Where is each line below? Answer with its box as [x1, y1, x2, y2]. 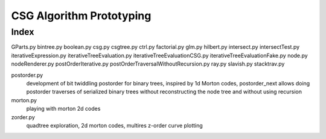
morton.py [11, 96, 37, 103]
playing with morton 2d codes [26, 105, 101, 113]
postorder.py [11, 71, 43, 78]
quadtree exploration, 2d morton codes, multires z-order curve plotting [26, 122, 203, 129]
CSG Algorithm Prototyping [11, 9, 152, 22]
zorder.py [11, 113, 36, 120]
